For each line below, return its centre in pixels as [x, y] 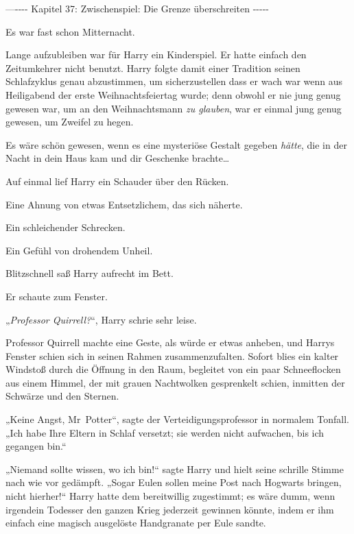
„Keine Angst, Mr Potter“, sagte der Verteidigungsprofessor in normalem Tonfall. [177, 419]
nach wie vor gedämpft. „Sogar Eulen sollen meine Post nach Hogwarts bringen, [174, 482]
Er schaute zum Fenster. [57, 296]
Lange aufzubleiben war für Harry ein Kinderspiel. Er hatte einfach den [156, 54]
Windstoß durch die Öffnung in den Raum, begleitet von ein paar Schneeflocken [173, 369]
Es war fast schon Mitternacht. [70, 31]
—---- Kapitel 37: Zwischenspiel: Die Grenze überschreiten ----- [138, 8]
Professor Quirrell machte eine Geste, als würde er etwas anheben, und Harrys [170, 342]
